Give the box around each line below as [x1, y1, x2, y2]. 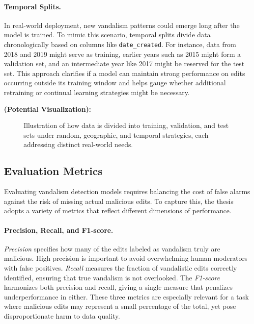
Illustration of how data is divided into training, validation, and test [24, 120, 229, 130]
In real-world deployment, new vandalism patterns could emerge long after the [4, 20, 240, 30]
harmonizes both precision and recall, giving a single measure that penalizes [4, 282, 233, 292]
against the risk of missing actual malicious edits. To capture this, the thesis [4, 196, 234, 206]
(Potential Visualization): [4, 103, 91, 114]
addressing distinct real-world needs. [24, 139, 133, 150]
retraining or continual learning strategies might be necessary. [4, 87, 190, 98]
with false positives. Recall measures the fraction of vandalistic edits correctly [4, 262, 237, 273]
